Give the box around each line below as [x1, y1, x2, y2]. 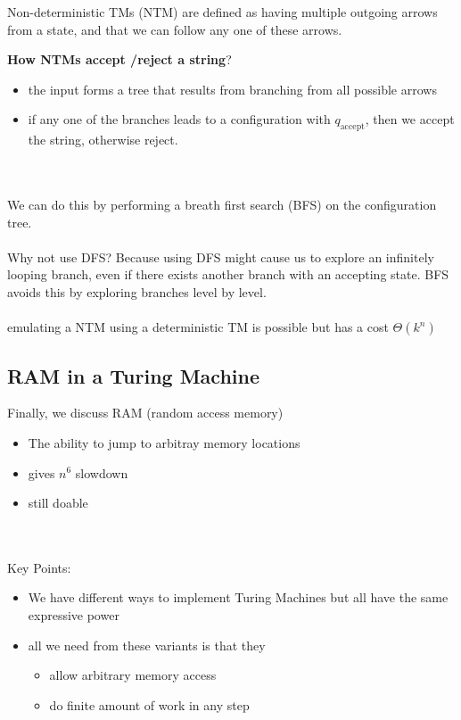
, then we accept [365, 110, 455, 128]
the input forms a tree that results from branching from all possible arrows [28, 79, 437, 98]
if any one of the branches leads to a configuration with [28, 110, 331, 128]
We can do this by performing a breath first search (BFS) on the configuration [7, 194, 437, 213]
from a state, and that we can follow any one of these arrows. [7, 20, 342, 38]
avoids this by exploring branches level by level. [7, 282, 267, 301]
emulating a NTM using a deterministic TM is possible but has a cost [7, 318, 389, 336]
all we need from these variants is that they [28, 635, 266, 654]
